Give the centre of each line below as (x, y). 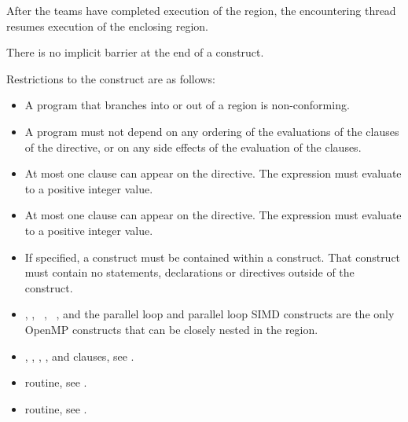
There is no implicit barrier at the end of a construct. (135, 52)
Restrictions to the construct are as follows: (111, 78)
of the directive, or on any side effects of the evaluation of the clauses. (193, 147)
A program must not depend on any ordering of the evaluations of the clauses (212, 131)
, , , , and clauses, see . (79, 356)
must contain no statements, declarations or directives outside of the (189, 272)
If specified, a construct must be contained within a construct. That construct (213, 257)
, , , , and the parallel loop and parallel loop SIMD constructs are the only (210, 314)
